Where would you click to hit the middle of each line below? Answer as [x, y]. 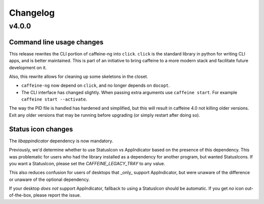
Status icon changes [41, 129]
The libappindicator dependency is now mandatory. [61, 141]
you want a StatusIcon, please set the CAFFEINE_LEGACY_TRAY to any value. [87, 163]
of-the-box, [21, 195]
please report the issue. [57, 195]
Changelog [32, 13]
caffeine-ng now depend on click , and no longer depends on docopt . [96, 85]
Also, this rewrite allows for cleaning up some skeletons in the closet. [79, 76]
